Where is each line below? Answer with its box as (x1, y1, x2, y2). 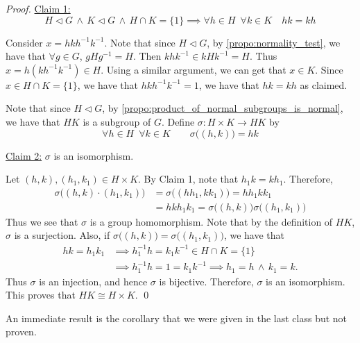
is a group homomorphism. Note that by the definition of (89, 214, 333, 228)
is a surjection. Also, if (14, 228, 110, 242)
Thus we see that (6, 214, 78, 228)
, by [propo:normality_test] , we (207, 35, 341, 49)
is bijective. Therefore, (159, 274, 254, 288)
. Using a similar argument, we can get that (101, 62, 286, 76)
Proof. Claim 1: (6, 1, 71, 15)
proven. (6, 324, 37, 339)
